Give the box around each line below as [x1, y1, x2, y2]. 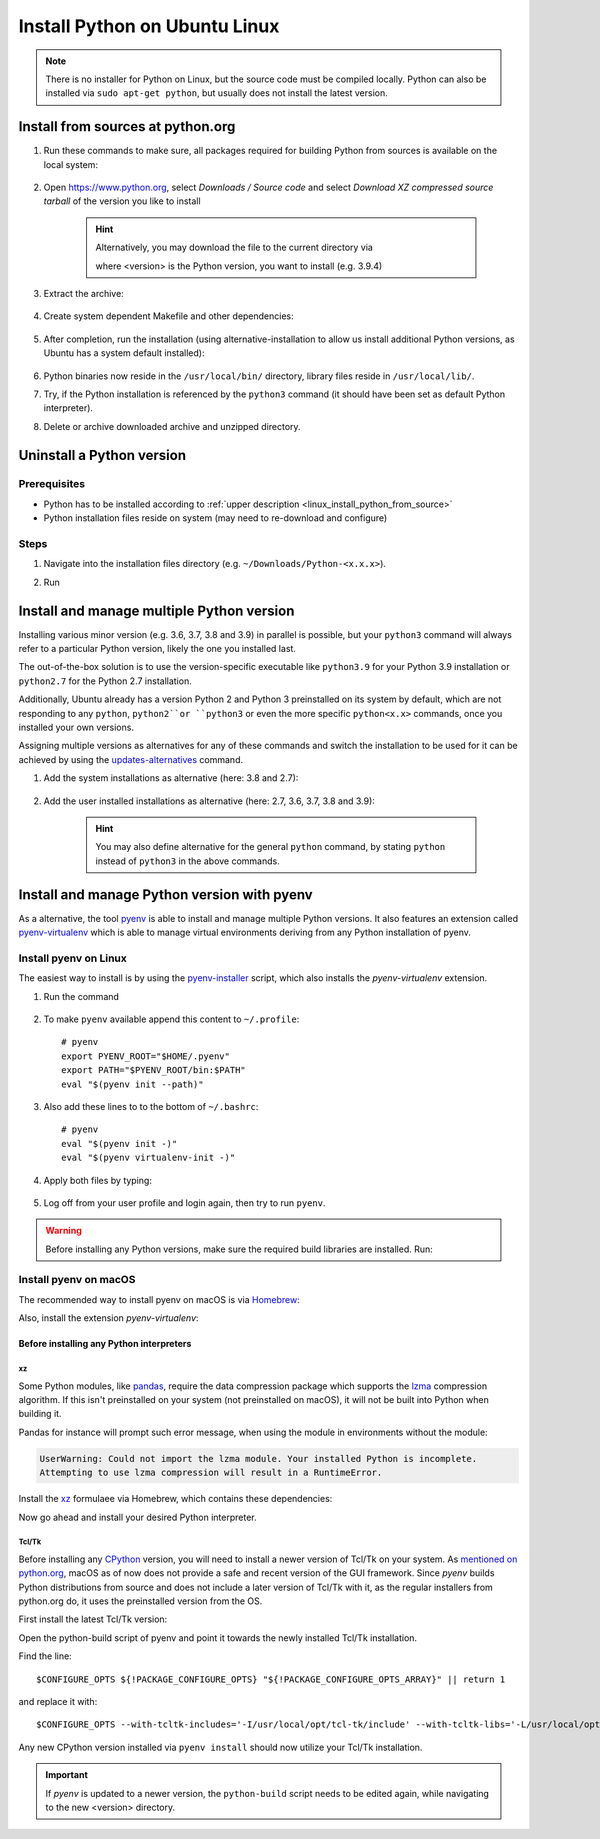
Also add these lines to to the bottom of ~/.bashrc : [43, 1100, 259, 1112]
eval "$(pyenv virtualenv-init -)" [61, 1152, 236, 1164]
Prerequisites [18, 477, 85, 491]
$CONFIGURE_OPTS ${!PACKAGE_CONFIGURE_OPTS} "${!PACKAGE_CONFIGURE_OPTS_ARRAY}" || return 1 [36, 1673, 506, 1685]
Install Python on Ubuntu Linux [18, 15, 280, 37]
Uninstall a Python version [18, 446, 187, 464]
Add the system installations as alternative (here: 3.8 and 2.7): [43, 772, 299, 784]
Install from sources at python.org [18, 118, 236, 135]
